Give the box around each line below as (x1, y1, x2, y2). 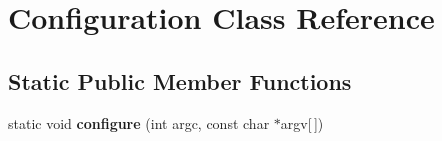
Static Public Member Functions (8, 65, 352, 96)
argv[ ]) (280, 112, 324, 133)
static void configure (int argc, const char (8, 112, 270, 133)
